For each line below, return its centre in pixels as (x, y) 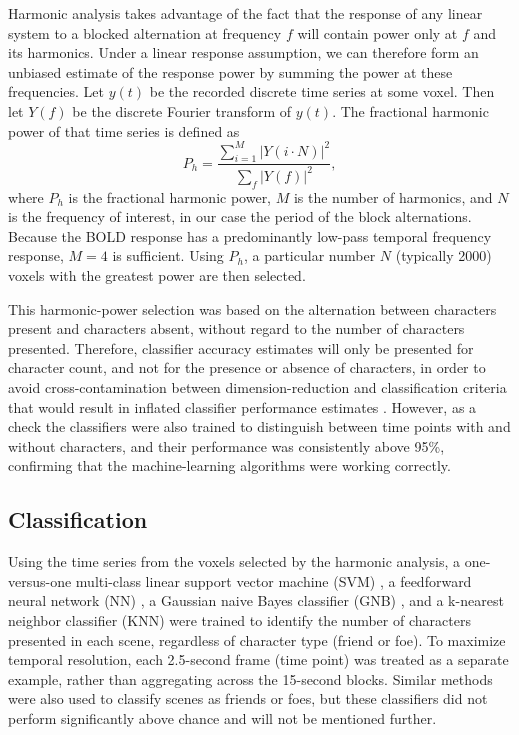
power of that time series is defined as (124, 130)
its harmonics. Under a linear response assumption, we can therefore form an (243, 52)
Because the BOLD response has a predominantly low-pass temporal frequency (250, 235)
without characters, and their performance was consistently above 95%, (226, 445)
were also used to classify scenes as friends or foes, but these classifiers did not (248, 698)
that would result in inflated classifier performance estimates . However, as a (242, 406)
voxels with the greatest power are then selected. (157, 275)
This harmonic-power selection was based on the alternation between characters (252, 308)
